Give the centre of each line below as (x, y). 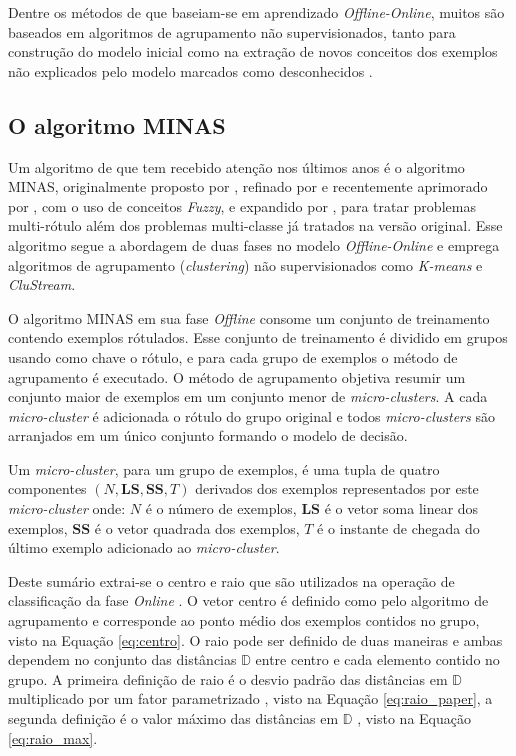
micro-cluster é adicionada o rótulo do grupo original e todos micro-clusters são (251, 415)
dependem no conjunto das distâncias (122, 659)
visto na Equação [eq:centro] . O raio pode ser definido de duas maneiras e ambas (255, 639)
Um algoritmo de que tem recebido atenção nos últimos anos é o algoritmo (236, 166)
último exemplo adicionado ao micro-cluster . (144, 547)
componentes (47, 488)
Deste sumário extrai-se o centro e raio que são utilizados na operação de (231, 580)
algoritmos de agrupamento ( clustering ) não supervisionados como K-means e (245, 264)
